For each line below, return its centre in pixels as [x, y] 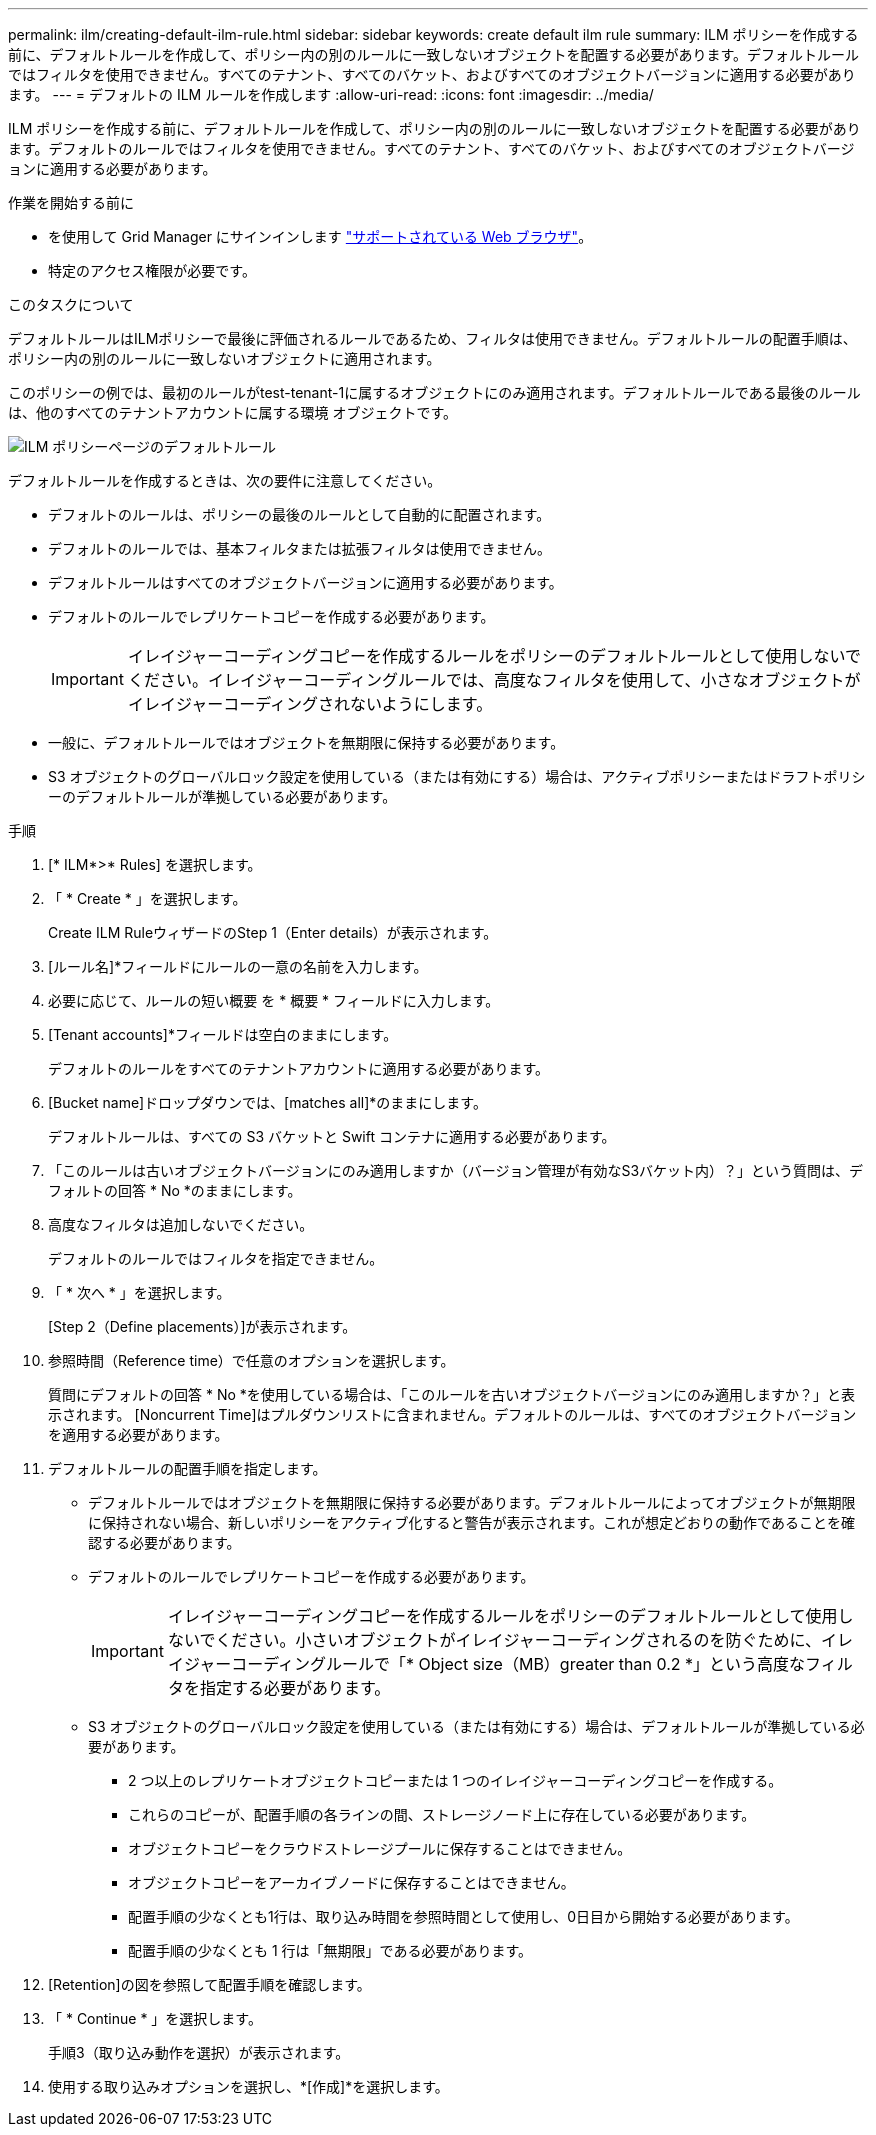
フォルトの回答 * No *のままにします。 [175, 1190]
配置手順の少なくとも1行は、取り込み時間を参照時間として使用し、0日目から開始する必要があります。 [463, 1916]
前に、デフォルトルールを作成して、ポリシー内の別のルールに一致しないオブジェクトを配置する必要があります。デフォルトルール [434, 54]
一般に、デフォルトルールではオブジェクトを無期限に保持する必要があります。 [306, 742]
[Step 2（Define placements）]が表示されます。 [202, 1326]
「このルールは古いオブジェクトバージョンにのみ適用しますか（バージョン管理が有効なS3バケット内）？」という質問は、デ [456, 1170]
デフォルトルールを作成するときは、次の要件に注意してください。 [225, 480]
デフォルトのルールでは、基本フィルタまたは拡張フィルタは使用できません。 [300, 548]
